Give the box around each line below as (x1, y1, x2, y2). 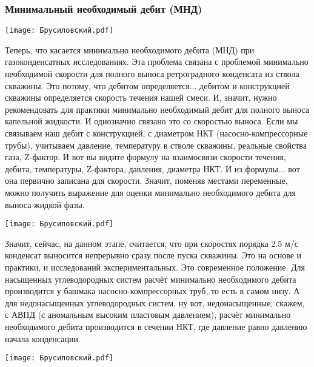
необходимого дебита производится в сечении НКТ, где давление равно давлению (5, 320, 307, 332)
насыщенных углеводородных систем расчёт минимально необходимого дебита (5, 272, 296, 285)
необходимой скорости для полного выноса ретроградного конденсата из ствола (5, 67, 299, 80)
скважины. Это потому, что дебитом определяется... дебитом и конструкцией (5, 79, 290, 92)
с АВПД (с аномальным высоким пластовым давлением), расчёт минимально (5, 308, 291, 321)
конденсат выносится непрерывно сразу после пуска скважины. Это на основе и (5, 249, 302, 261)
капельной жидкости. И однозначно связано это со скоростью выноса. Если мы (5, 115, 298, 127)
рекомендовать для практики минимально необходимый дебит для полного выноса (5, 103, 309, 115)
